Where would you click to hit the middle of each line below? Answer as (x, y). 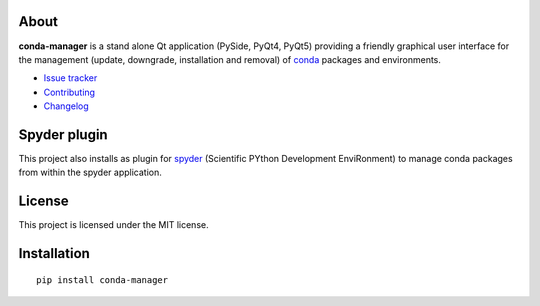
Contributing (69, 92)
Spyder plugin (63, 134)
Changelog (66, 106)
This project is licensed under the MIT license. (113, 225)
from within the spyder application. (90, 172)
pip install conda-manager (102, 279)
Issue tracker (70, 78)
